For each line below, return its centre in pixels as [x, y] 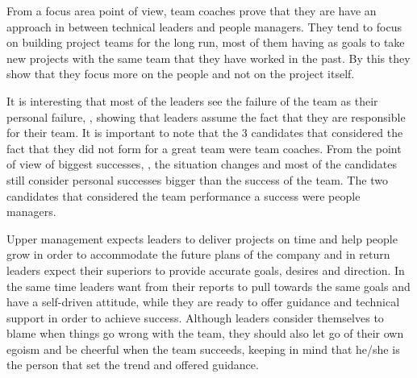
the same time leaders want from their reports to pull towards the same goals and [208, 286]
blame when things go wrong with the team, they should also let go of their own [205, 333]
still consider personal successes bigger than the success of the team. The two [197, 179]
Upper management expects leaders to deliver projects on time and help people [202, 238]
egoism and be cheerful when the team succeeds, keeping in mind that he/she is [203, 349]
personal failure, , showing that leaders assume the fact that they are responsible [206, 116]
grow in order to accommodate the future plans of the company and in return [198, 254]
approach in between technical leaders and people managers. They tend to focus [204, 26]
